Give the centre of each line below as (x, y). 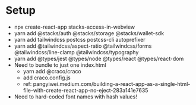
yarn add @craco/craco (52, 71)
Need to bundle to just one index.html (60, 65)
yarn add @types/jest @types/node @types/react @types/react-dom (99, 58)
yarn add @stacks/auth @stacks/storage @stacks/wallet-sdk (89, 33)
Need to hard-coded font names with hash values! (75, 97)
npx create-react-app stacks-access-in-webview (75, 27)
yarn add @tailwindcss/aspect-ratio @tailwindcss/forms (83, 46)
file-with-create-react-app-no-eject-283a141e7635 (86, 90)
